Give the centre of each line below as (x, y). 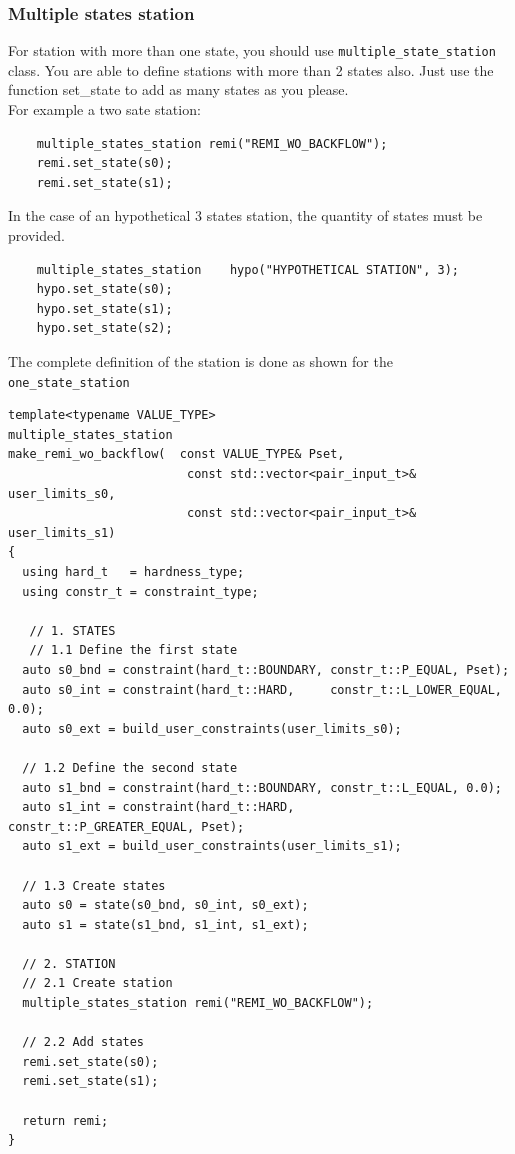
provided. (36, 235)
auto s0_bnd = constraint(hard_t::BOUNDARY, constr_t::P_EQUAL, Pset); (266, 669)
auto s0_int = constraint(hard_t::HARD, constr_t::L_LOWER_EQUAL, (262, 689)
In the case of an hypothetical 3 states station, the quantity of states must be (245, 215)
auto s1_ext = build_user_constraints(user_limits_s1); (212, 846)
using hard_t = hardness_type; (133, 572)
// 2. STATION (69, 963)
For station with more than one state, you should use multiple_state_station (252, 50)
